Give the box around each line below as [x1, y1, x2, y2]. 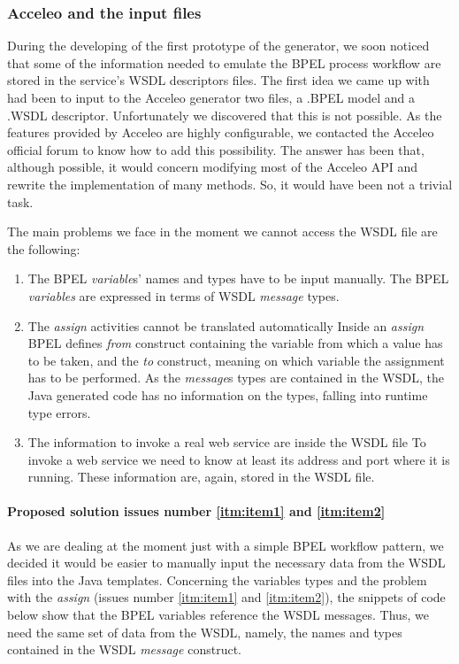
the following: [7, 239, 80, 258]
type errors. [27, 403, 91, 421]
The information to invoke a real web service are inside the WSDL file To [27, 433, 426, 452]
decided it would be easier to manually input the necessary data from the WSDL [7, 553, 446, 572]
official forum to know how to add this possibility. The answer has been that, [7, 140, 425, 158]
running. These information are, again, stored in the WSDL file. [27, 467, 375, 486]
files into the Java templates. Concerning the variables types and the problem [7, 570, 427, 589]
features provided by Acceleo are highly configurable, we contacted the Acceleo [7, 123, 434, 142]
